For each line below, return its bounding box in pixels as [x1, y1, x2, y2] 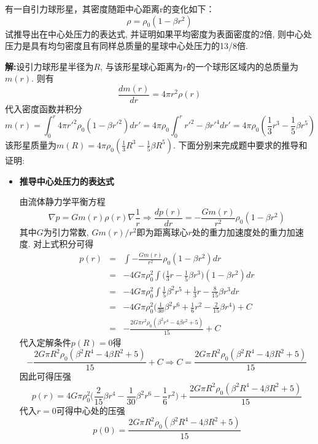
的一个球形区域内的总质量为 [187, 59, 298, 72]
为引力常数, [43, 225, 89, 238]
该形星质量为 [5, 138, 56, 151]
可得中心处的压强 [56, 404, 125, 416]
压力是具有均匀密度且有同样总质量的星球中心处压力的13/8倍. [5, 39, 248, 52]
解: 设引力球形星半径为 [5, 59, 94, 72]
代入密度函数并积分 [5, 102, 82, 115]
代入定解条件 [19, 335, 71, 348]
